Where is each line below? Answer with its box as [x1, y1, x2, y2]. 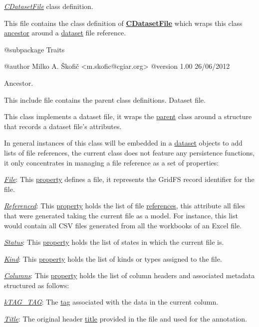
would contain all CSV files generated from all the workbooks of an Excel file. [4, 220, 242, 230]
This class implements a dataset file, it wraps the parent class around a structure [4, 111, 252, 122]
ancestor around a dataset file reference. [4, 27, 126, 38]
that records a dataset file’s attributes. [4, 121, 122, 131]
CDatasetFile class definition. [4, 1, 93, 11]
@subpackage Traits [4, 44, 65, 54]
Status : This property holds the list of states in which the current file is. [4, 237, 224, 247]
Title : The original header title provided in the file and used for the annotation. [4, 314, 248, 324]
